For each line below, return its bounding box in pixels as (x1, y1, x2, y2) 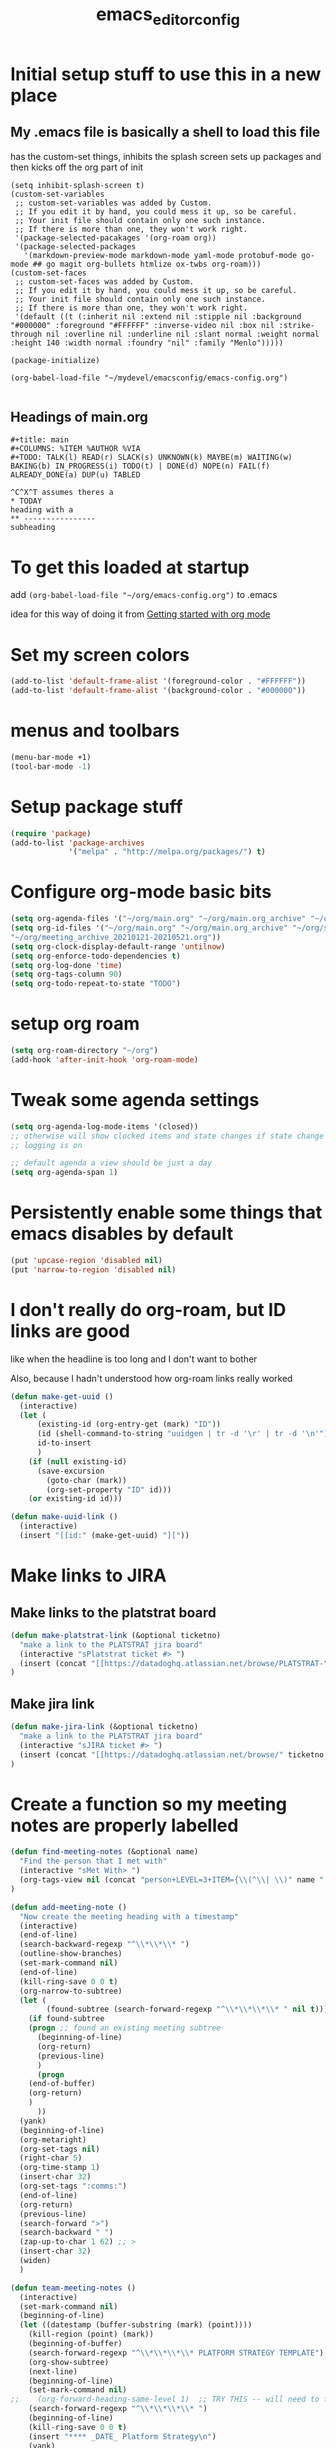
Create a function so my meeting (10, 1793, 288, 1815)
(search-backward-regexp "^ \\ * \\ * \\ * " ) (19, 1939, 190, 1950)
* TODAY (10, 496, 43, 507)
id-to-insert (36, 1438, 92, 1448)
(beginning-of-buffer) (28, 2339, 123, 2349)
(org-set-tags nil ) (19, 2144, 101, 2154)
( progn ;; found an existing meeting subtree (28, 2023, 222, 2033)
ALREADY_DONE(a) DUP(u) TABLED (10, 470, 141, 480)
